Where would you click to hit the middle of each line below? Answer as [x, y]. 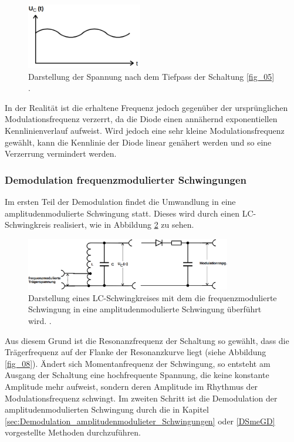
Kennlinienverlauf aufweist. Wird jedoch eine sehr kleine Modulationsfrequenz [145, 131]
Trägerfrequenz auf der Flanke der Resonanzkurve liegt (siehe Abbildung [136, 352]
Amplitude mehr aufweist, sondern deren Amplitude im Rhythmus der [131, 386]
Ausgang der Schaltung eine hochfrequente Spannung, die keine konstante [137, 375]
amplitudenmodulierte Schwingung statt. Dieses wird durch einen [122, 213]
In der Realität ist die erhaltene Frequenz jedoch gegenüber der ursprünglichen [146, 107]
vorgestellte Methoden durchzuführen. [73, 432]
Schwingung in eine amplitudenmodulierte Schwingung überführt [145, 309]
